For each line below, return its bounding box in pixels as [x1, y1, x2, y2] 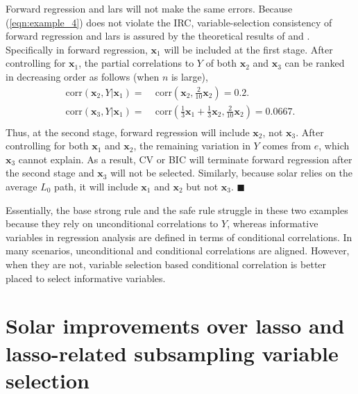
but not [186, 179, 219, 194]
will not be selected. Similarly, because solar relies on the [110, 165, 353, 180]
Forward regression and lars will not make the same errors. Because [6, 1, 293, 15]
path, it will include [54, 179, 138, 194]
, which [318, 138, 350, 153]
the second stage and [6, 165, 94, 180]
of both [205, 56, 237, 70]
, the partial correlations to [78, 56, 194, 70]
